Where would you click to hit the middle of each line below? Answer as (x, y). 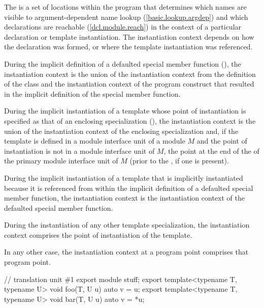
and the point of (222, 141)
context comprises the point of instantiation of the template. (98, 234)
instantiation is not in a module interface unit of (79, 150)
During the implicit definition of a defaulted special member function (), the (123, 63)
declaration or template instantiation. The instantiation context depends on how (129, 36)
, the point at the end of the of (211, 150)
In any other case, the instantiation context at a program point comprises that (126, 252)
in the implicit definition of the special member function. (92, 93)
